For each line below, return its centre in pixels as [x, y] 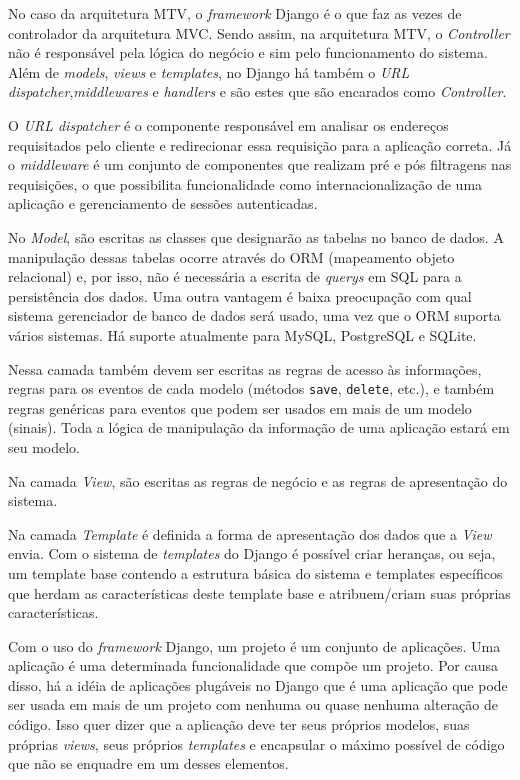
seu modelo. [44, 446]
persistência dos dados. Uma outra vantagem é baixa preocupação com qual [240, 295]
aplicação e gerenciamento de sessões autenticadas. [163, 203]
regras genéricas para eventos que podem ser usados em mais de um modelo [240, 407]
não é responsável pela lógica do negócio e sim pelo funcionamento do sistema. [248, 52]
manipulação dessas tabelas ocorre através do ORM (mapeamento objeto [231, 256]
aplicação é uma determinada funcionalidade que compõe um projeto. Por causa [253, 665]
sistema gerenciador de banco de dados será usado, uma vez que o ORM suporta [254, 315]
